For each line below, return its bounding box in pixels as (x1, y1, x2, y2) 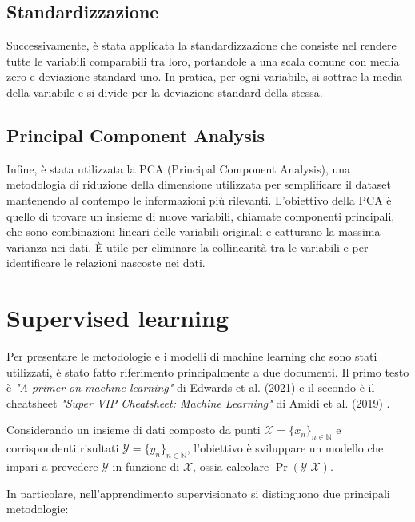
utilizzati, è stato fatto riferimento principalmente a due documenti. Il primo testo (6, 363, 409, 380)
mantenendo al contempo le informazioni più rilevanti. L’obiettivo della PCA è (6, 191, 392, 208)
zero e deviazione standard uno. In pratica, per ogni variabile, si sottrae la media (6, 68, 403, 85)
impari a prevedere (6, 458, 98, 475)
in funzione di (112, 458, 180, 475)
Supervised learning (6, 301, 229, 334)
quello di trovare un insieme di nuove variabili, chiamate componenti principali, (6, 207, 395, 224)
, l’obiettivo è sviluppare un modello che (186, 440, 384, 456)
